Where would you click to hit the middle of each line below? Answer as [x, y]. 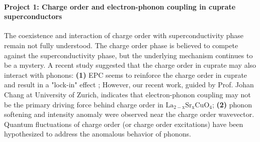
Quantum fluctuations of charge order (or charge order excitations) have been [124, 124]
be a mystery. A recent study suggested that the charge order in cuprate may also [130, 65]
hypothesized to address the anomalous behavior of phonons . [98, 134]
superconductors [33, 16]
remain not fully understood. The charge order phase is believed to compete [121, 45]
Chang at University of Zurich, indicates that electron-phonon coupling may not [127, 94]
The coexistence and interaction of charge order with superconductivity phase [124, 35]
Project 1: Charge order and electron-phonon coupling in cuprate [120, 6]
